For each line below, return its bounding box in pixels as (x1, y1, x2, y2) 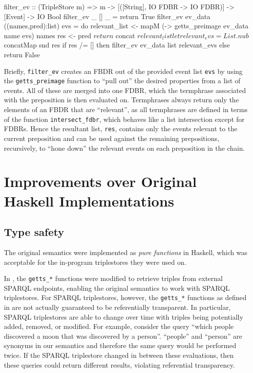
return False (4, 49, 40, 59)
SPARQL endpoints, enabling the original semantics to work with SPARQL (4, 282, 230, 293)
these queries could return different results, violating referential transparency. (4, 359, 235, 370)
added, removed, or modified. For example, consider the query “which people (4, 321, 234, 331)
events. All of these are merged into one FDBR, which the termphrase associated (4, 85, 246, 95)
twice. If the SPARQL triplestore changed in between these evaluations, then (4, 350, 234, 360)
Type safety (4, 224, 64, 239)
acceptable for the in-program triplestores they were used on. (4, 256, 187, 267)
